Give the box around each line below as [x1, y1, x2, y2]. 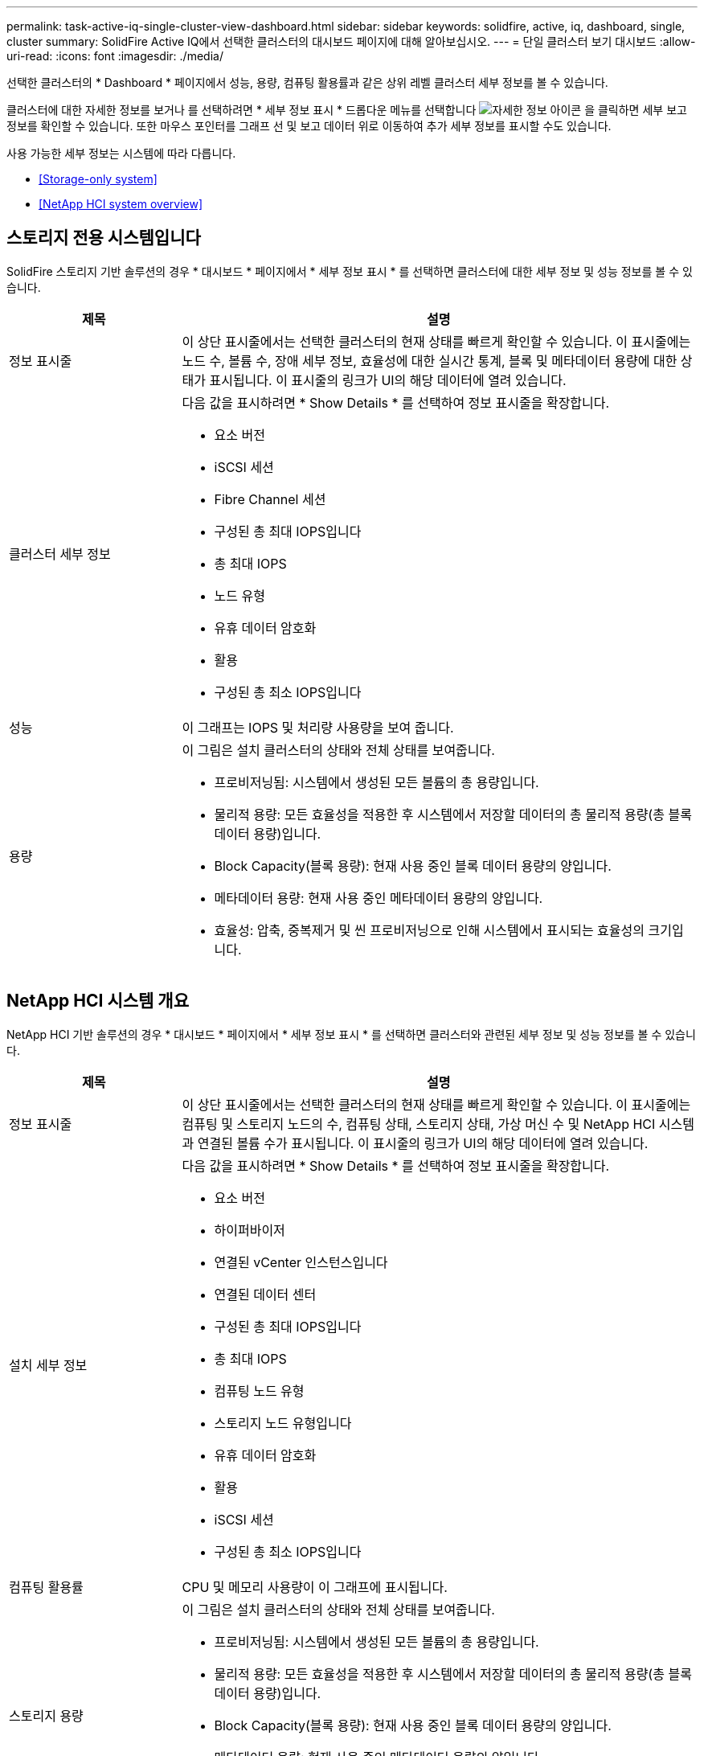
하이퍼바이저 [214, 1221, 285, 1238]
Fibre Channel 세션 [214, 490, 326, 507]
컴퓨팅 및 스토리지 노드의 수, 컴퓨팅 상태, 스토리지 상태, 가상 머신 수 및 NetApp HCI [182, 1115, 656, 1132]
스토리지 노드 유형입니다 [214, 1414, 352, 1431]
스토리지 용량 [9, 1707, 84, 1724]
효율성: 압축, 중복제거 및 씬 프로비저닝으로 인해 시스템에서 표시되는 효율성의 [214, 921, 645, 938]
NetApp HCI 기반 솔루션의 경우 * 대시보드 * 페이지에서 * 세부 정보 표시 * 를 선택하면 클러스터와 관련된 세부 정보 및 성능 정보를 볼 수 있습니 [6, 1027, 696, 1041]
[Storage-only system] [39, 172, 158, 186]
